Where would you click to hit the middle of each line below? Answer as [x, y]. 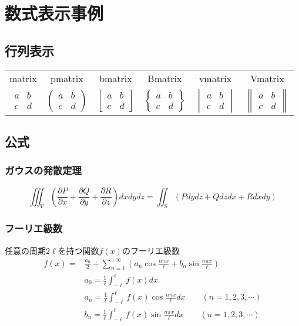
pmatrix [67, 78]
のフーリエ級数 [151, 250]
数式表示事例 [54, 13]
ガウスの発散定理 [43, 170]
